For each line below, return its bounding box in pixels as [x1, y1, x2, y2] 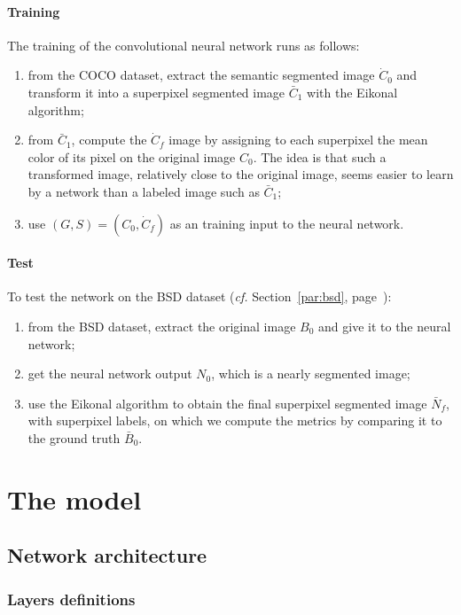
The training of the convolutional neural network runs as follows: [7, 35, 360, 54]
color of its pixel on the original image [27, 147, 236, 166]
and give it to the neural [318, 316, 451, 335]
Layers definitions [7, 588, 136, 610]
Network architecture [7, 541, 207, 569]
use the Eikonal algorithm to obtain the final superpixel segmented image [27, 393, 427, 412]
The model [7, 480, 142, 517]
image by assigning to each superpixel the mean [168, 130, 428, 149]
